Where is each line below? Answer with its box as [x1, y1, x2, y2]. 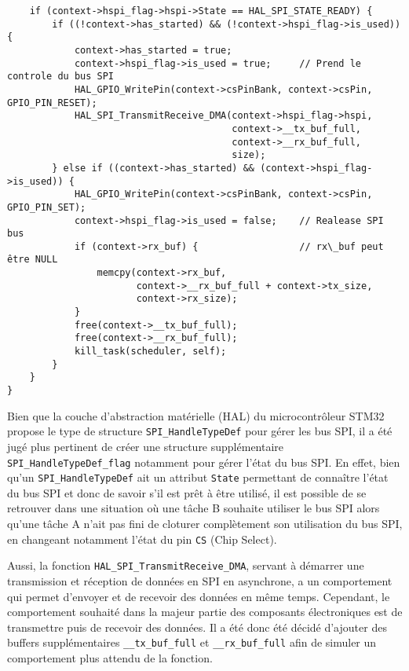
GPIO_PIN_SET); [7, 201, 86, 213]
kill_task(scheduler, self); [74, 346, 227, 357]
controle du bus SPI [7, 71, 115, 82]
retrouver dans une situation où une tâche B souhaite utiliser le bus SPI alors [7, 500, 380, 516]
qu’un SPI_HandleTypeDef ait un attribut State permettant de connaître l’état [7, 469, 389, 486]
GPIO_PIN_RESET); [7, 97, 97, 108]
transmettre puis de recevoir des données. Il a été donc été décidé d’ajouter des [7, 618, 387, 635]
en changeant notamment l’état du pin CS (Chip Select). [7, 530, 277, 547]
